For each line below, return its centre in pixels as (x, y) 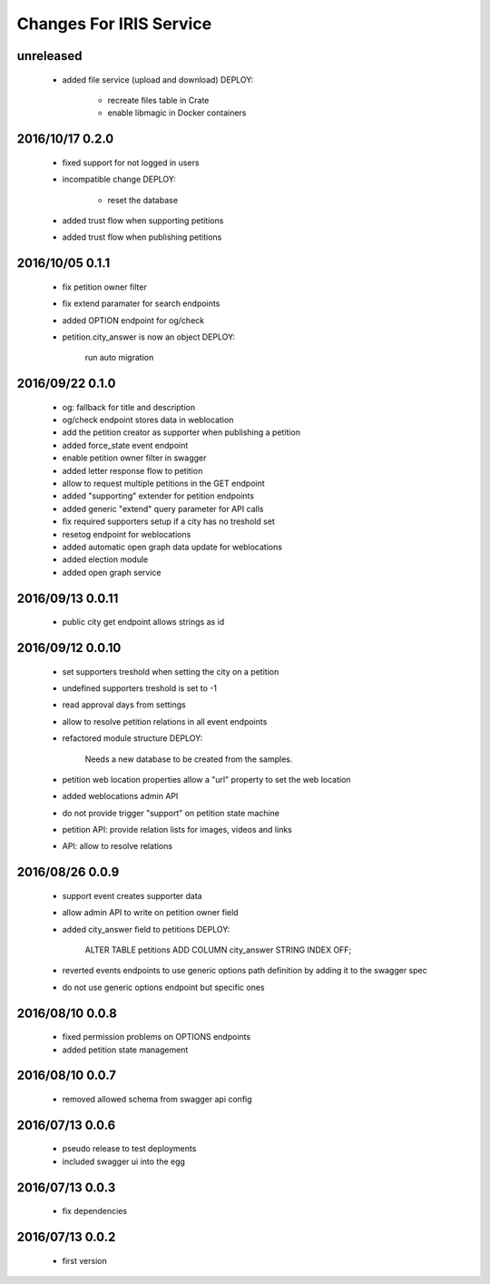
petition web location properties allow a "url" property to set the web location (206, 779)
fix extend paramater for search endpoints (141, 303)
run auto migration (119, 358)
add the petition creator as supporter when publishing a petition (181, 432)
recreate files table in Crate (158, 100)
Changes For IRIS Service (114, 24)
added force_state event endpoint (125, 445)
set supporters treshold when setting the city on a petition (171, 671)
